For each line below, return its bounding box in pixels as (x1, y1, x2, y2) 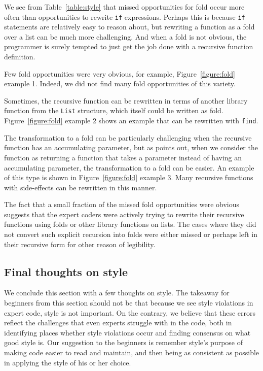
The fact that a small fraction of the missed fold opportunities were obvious (4, 199, 240, 210)
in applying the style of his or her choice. (4, 357, 131, 367)
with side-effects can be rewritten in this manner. (4, 182, 157, 192)
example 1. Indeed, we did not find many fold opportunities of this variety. (4, 78, 236, 89)
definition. (4, 51, 35, 62)
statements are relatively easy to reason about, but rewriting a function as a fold (4, 21, 255, 32)
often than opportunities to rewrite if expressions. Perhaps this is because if (4, 11, 245, 22)
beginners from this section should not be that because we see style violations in (4, 297, 253, 308)
